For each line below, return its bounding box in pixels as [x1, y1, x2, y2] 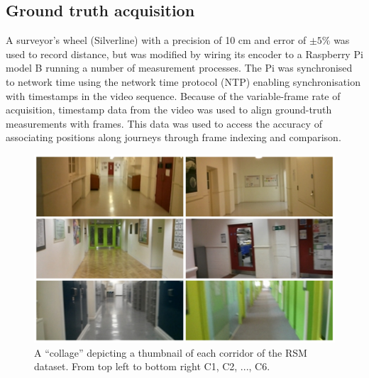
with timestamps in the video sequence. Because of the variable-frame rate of [6, 88, 341, 103]
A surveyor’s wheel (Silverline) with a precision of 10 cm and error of [6, 33, 307, 48]
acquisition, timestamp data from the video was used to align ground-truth [6, 102, 332, 117]
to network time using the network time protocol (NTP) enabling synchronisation [6, 74, 360, 89]
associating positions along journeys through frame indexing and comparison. [6, 130, 341, 145]
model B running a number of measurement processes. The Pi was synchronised [6, 60, 353, 75]
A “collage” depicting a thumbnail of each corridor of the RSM [34, 345, 307, 360]
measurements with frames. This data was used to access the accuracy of [6, 116, 322, 130]
